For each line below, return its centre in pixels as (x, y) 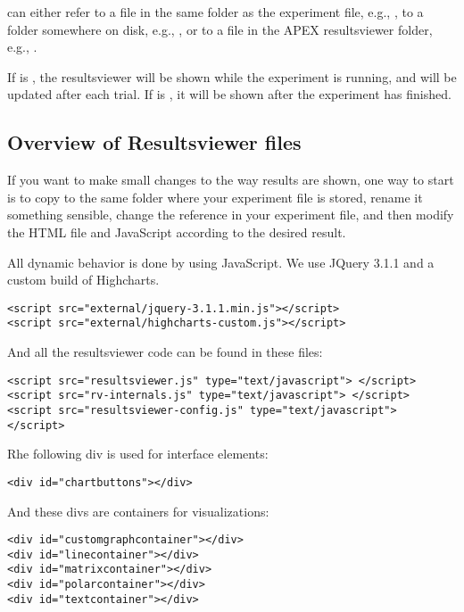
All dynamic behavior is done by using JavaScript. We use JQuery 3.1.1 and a (221, 262)
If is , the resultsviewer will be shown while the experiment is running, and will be (232, 76)
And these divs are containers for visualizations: (138, 511)
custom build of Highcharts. (83, 280)
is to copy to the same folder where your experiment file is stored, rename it (215, 197)
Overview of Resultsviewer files (154, 142)
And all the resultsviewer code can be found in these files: (165, 352)
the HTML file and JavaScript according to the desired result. (177, 232)
